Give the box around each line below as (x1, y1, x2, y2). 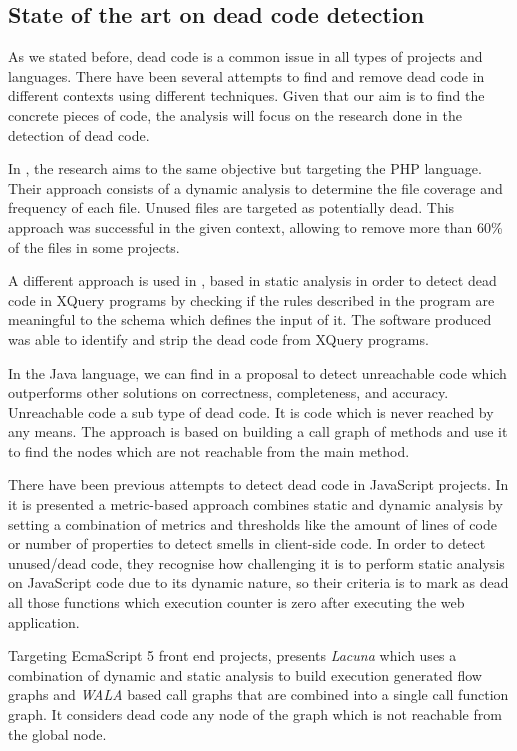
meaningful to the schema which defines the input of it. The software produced (8, 309, 492, 330)
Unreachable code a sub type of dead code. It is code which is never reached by (8, 401, 494, 422)
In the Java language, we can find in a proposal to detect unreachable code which (8, 362, 507, 383)
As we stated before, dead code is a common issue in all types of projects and (8, 46, 483, 67)
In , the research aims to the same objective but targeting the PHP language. (8, 158, 482, 179)
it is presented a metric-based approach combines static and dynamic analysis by (8, 494, 503, 515)
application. (8, 611, 80, 632)
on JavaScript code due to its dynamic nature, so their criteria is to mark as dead (8, 572, 509, 593)
